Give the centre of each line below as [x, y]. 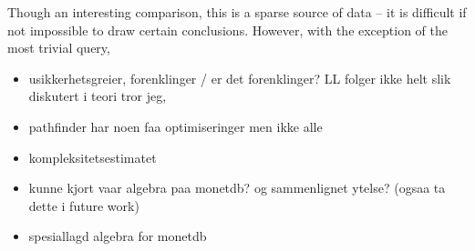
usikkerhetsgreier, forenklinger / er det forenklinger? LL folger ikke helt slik [240, 78]
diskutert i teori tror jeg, [98, 96]
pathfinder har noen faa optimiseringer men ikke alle [176, 126]
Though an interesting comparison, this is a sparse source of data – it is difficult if [237, 12]
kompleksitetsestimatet [93, 157]
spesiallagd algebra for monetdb [118, 236]
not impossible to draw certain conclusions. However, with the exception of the [228, 30]
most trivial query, [59, 48]
